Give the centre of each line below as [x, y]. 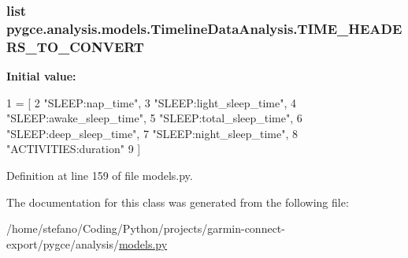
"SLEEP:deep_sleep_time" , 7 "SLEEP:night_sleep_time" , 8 [152, 133]
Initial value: [41, 76]
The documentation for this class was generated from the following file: [178, 202]
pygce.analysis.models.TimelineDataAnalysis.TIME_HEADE [204, 28]
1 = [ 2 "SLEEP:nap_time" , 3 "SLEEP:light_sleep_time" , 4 [151, 102]
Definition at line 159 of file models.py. [100, 176]
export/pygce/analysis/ [63, 243]
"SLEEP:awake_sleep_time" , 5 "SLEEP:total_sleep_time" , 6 [154, 118]
